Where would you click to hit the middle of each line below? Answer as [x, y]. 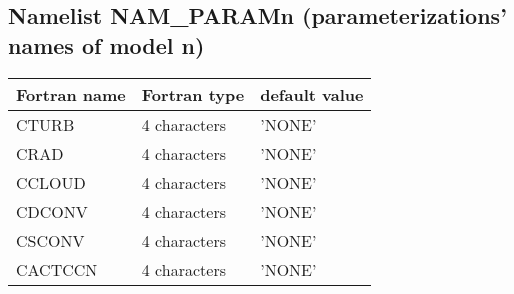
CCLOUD [51, 182]
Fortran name [71, 94]
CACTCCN [57, 269]
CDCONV [52, 211]
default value [312, 94]
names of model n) [106, 44]
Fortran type [193, 94]
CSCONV [50, 240]
